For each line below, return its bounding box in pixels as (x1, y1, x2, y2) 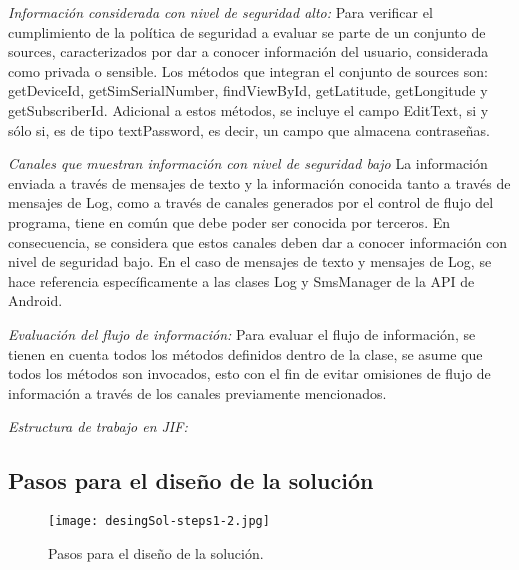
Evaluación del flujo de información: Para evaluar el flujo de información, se (8, 323, 476, 344)
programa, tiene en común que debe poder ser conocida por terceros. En (8, 211, 451, 232)
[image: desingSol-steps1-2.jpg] (48, 514, 270, 529)
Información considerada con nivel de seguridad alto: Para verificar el (8, 2, 433, 22)
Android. (8, 290, 63, 311)
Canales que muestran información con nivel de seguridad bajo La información (8, 153, 488, 174)
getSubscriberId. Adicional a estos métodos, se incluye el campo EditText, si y (8, 99, 489, 120)
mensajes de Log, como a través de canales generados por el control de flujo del (8, 192, 494, 213)
